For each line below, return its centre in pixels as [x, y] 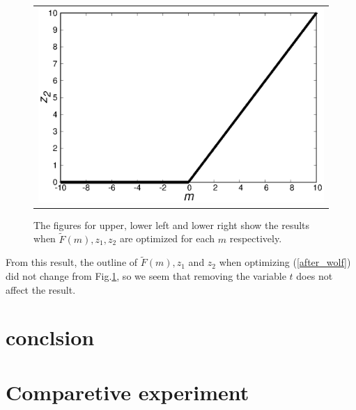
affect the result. [41, 289]
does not [315, 276]
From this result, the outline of [72, 262]
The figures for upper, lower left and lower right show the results [172, 224]
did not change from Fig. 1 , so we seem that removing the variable [146, 276]
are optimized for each [167, 238]
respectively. [256, 238]
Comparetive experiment [127, 392]
